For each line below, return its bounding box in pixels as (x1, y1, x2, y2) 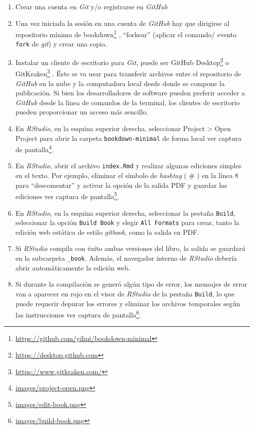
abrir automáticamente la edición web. (15, 262, 130, 272)
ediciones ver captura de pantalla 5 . (15, 190, 119, 201)
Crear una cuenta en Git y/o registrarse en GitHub (15, 1, 168, 11)
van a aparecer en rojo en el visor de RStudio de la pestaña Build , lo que (15, 288, 234, 298)
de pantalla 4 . (15, 143, 54, 154)
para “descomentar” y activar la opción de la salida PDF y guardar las (15, 180, 227, 190)
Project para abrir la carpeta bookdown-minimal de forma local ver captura (15, 133, 242, 143)
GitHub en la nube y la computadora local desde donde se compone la (15, 78, 225, 88)
